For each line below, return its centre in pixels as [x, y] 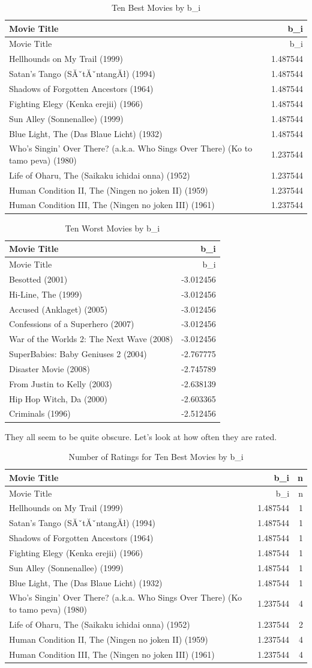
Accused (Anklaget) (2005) [58, 309]
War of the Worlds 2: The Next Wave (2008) [91, 339]
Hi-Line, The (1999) [46, 294]
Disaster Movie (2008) [49, 368]
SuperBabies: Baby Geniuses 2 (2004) [78, 354]
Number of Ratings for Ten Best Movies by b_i [156, 457]
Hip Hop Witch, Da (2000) [58, 398]
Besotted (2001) [38, 279]
